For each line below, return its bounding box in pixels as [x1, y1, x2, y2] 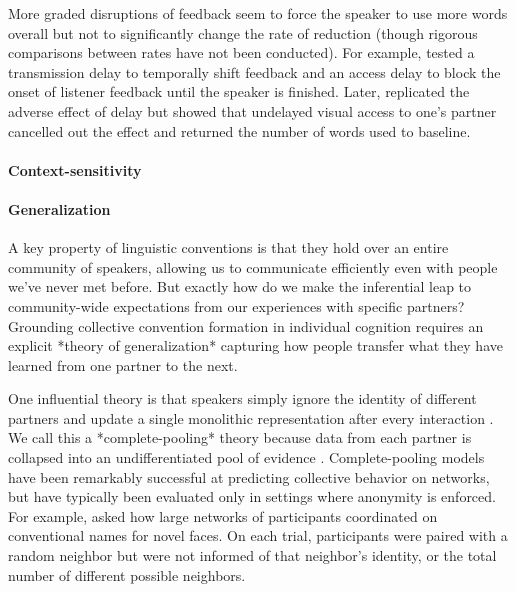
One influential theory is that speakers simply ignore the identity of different [8, 388, 477, 409]
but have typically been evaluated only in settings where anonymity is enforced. [8, 486, 496, 507]
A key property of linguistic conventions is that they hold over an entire [8, 237, 449, 258]
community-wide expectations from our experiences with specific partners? [8, 295, 465, 316]
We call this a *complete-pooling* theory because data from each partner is [8, 427, 472, 448]
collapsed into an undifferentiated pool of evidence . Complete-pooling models [8, 447, 485, 468]
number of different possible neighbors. [8, 564, 246, 585]
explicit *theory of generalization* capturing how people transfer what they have [8, 335, 503, 356]
